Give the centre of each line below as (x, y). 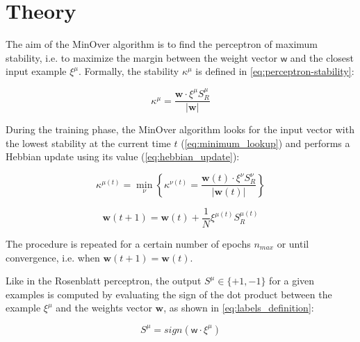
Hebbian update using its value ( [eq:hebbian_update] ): (123, 156)
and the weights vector (104, 308)
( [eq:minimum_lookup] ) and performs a (265, 143)
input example (36, 71)
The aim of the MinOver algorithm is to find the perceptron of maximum (162, 44)
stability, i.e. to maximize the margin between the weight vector (141, 57)
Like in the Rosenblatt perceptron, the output (104, 281)
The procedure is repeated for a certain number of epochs (128, 244)
